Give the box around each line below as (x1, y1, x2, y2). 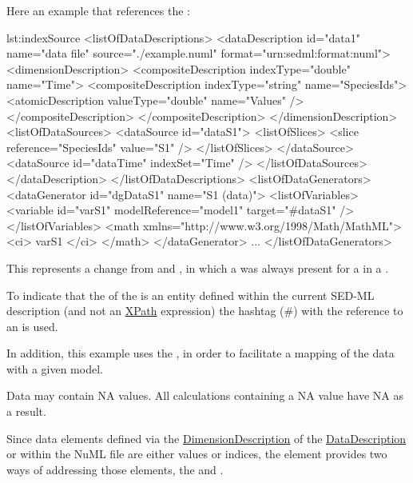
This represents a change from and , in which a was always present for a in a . (6, 259, 389, 276)
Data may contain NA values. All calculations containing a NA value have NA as (6, 387, 403, 404)
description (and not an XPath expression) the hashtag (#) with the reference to (6, 302, 403, 319)
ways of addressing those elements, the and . (6, 461, 224, 477)
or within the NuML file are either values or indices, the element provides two (6, 445, 387, 462)
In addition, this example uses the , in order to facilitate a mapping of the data (6, 345, 395, 361)
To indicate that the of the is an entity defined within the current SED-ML (6, 286, 375, 303)
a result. (6, 403, 46, 420)
